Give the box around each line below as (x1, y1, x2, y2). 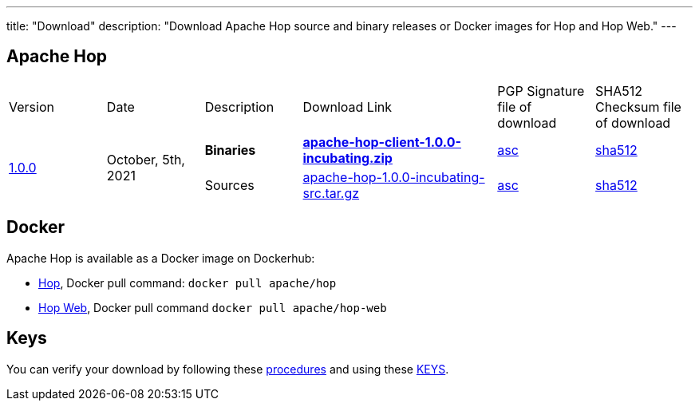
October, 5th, (106, 151, 185, 168)
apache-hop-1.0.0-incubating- (302, 168, 485, 185)
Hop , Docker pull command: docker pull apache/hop (38, 275, 337, 290)
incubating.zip (302, 149, 393, 166)
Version (9, 98, 54, 115)
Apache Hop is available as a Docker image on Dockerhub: (6, 251, 315, 265)
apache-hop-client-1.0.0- (302, 133, 461, 150)
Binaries (204, 141, 256, 158)
